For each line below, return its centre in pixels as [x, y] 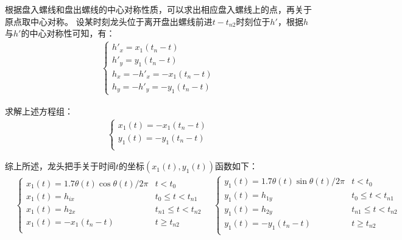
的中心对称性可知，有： [68, 33]
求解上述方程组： [39, 111]
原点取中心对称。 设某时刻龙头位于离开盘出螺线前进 [109, 21]
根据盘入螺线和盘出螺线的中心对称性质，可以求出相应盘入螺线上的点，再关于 [158, 9]
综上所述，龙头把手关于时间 [60, 166]
